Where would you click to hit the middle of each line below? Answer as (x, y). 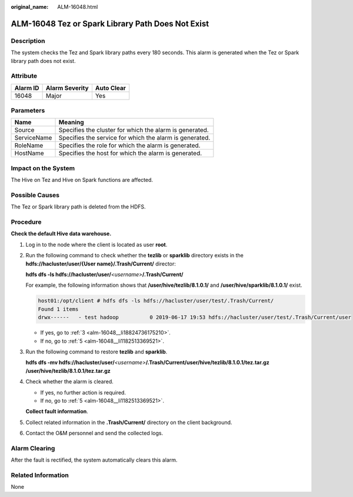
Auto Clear (111, 88)
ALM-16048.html (78, 7)
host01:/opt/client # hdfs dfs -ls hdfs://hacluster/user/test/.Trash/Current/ (156, 301)
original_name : (30, 7)
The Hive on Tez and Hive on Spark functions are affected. (82, 180)
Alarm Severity (67, 88)
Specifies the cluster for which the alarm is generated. (134, 130)
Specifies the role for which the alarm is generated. (129, 145)
